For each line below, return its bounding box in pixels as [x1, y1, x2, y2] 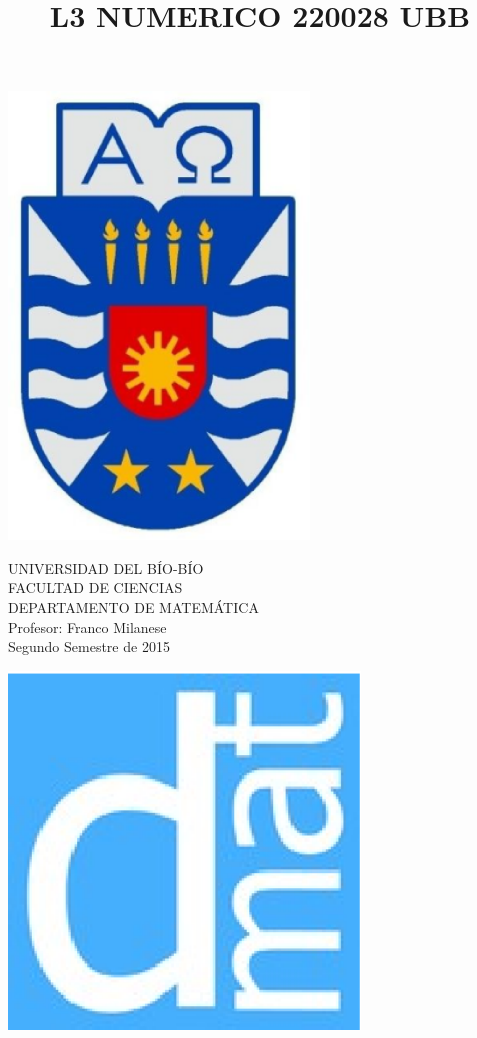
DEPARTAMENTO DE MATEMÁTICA [8, 596, 259, 617]
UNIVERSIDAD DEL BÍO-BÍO [8, 557, 204, 578]
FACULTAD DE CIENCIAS [8, 577, 183, 598]
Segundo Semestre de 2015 [8, 636, 170, 657]
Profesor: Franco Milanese [8, 616, 167, 637]
